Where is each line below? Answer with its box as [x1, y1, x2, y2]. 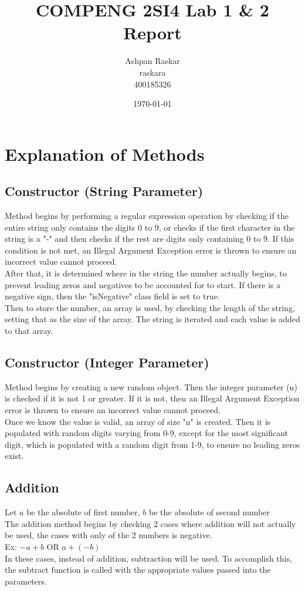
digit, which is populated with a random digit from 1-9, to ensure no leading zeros [5, 438, 300, 450]
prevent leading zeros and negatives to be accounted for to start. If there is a [5, 278, 281, 291]
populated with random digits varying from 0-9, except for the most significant [5, 427, 289, 439]
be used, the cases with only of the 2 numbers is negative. [5, 529, 212, 541]
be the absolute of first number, [26, 506, 140, 518]
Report [123, 21, 182, 45]
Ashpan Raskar [125, 55, 180, 67]
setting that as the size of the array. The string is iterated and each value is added [5, 313, 300, 325]
